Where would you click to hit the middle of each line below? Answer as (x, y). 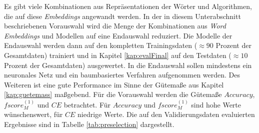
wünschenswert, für (33, 114)
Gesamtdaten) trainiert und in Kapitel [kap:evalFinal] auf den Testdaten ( (118, 55)
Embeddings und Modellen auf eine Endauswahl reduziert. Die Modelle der (118, 35)
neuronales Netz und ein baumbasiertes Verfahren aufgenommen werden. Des (122, 75)
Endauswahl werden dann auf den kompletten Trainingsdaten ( (101, 45)
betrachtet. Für (87, 104)
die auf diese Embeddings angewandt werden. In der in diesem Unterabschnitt (122, 16)
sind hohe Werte (216, 104)
